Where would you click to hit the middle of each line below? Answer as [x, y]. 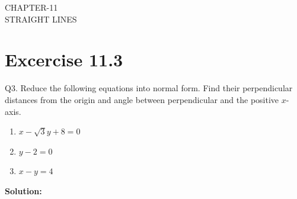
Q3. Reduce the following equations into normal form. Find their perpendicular [149, 88]
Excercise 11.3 [64, 60]
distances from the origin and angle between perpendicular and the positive [142, 99]
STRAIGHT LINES [41, 19]
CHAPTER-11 [31, 7]
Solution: [23, 190]
